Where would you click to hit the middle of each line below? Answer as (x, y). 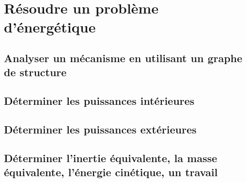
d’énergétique (50, 27)
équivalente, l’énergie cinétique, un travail (111, 172)
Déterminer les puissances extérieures (100, 129)
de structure (35, 72)
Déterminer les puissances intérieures (99, 101)
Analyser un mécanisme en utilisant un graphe (123, 58)
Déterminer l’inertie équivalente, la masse (111, 157)
